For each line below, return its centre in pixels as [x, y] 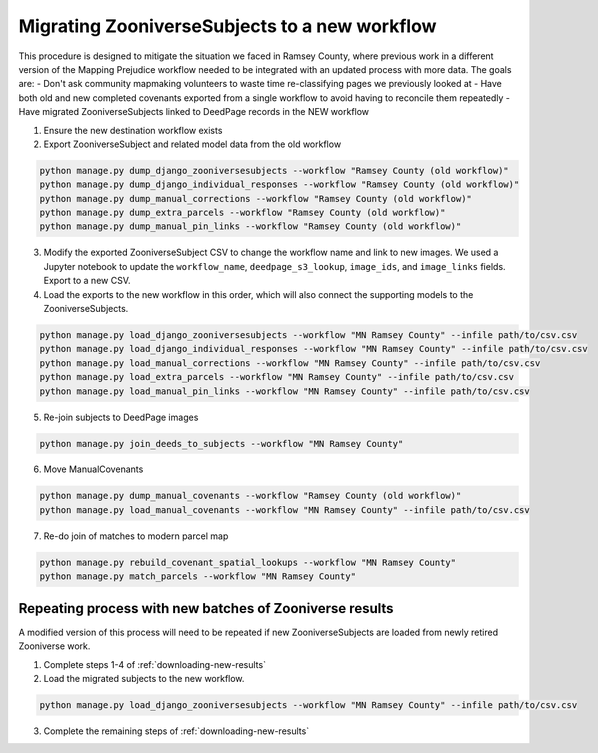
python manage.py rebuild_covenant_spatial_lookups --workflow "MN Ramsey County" [248, 562]
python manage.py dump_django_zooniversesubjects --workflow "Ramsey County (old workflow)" [274, 170]
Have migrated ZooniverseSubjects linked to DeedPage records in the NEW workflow [194, 112]
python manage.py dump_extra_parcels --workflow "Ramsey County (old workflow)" [242, 213]
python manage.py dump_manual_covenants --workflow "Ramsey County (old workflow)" [250, 496]
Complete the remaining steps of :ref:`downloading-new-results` [176, 731]
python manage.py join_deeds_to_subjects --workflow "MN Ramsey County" [221, 443]
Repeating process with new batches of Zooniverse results [206, 608]
